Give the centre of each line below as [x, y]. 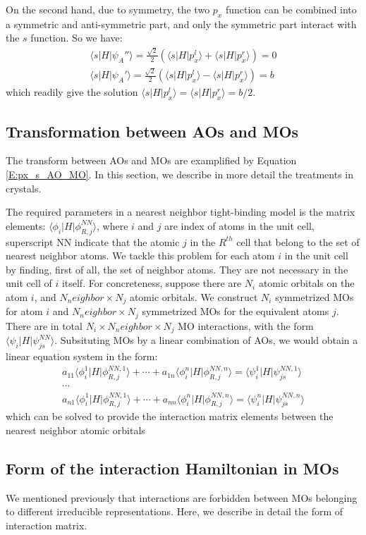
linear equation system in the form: [82, 356]
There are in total [44, 325]
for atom [24, 311]
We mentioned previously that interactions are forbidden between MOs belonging [182, 497]
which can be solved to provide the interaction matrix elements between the [170, 416]
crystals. [24, 188]
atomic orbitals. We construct [194, 297]
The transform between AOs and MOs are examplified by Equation [151, 160]
